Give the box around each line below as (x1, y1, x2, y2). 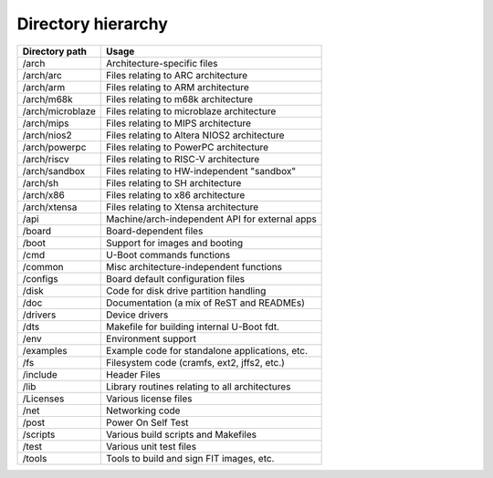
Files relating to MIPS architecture (106, 117, 251, 130)
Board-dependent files (106, 224, 204, 237)
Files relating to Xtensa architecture (106, 201, 259, 213)
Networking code (106, 404, 181, 417)
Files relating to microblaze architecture (106, 105, 277, 118)
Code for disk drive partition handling (106, 284, 267, 296)
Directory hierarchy (16, 14, 169, 34)
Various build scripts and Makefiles (106, 428, 257, 441)
